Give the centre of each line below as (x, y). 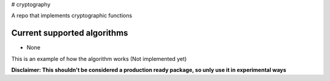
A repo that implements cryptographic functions (72, 16)
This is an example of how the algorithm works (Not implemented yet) (99, 58)
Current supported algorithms (70, 33)
